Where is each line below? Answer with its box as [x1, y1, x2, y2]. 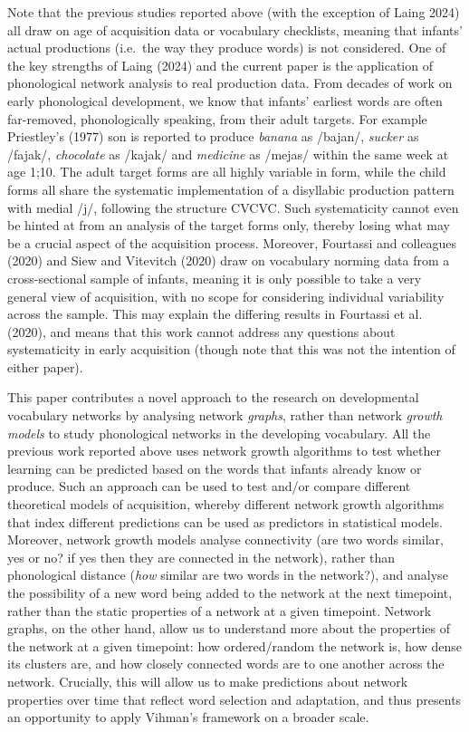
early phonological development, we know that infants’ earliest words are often [7, 91, 443, 110]
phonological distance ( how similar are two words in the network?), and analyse [7, 565, 448, 584]
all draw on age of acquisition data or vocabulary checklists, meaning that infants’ [7, 20, 463, 39]
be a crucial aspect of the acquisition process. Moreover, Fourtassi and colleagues [7, 233, 456, 252]
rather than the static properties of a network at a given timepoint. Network [7, 601, 432, 620]
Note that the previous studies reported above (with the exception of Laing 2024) [7, 3, 460, 21]
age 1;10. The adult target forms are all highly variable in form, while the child [7, 162, 446, 181]
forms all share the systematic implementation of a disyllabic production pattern [7, 179, 455, 198]
